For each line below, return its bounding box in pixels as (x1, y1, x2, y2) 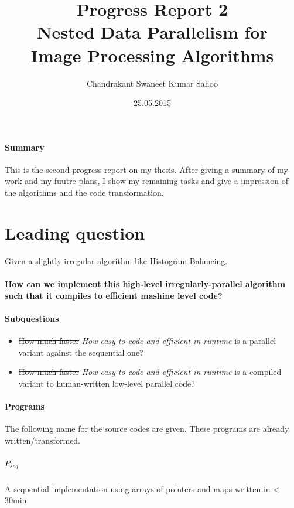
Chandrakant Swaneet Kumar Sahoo (86, 77, 218, 89)
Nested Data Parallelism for (37, 20, 268, 44)
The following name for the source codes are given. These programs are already (5, 422, 289, 435)
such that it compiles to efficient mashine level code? (5, 289, 223, 301)
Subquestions (5, 312, 59, 324)
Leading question (5, 220, 145, 244)
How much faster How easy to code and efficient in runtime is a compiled (18, 366, 282, 378)
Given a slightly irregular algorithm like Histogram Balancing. (5, 254, 228, 267)
